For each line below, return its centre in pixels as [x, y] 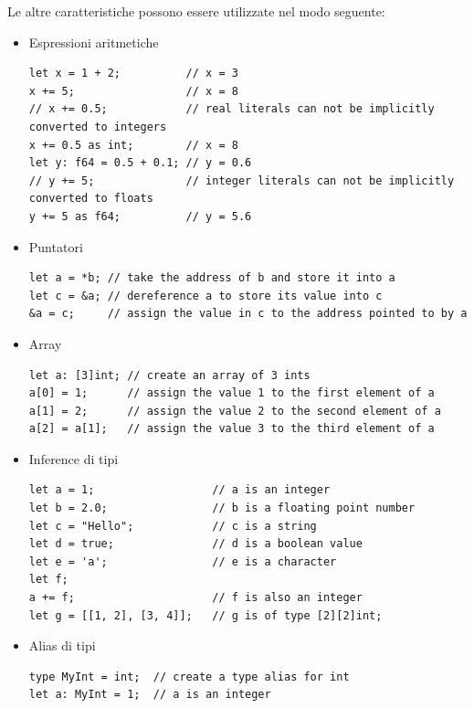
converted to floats [91, 199]
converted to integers [98, 127]
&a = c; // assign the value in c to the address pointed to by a [248, 314]
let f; [48, 580]
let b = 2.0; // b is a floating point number [222, 508]
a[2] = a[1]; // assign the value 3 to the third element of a [232, 429]
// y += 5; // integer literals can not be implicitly [242, 180]
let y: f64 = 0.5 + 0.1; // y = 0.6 [140, 163]
